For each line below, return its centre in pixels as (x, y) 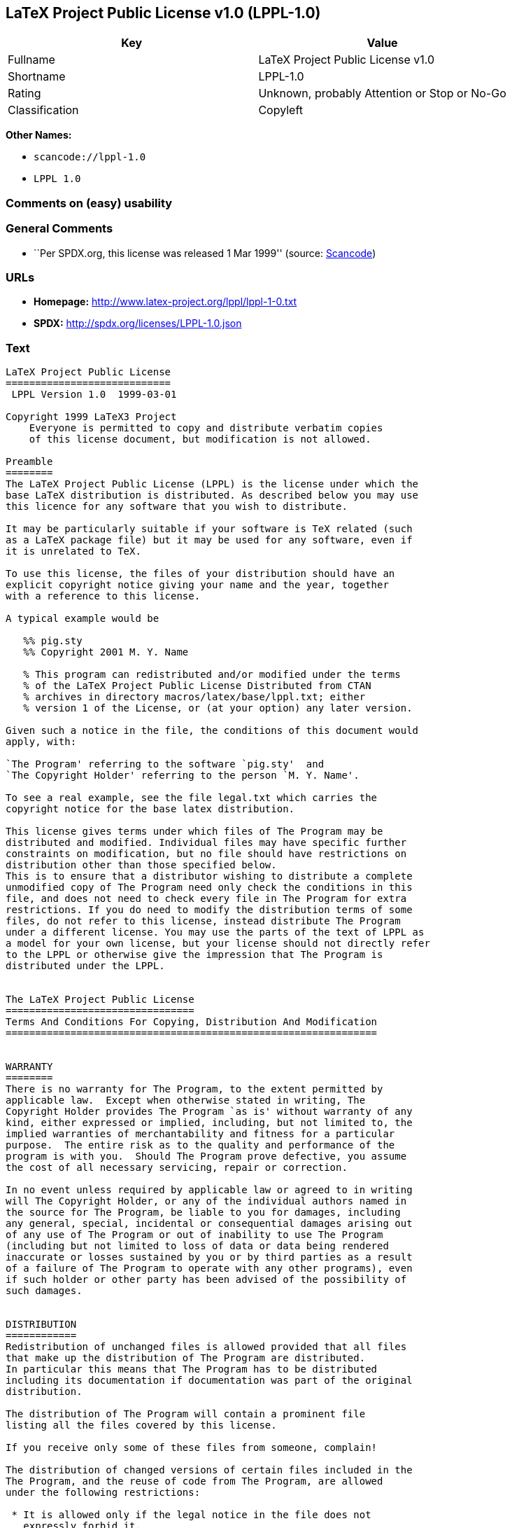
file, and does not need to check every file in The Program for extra (206, 899)
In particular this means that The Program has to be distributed (192, 1369)
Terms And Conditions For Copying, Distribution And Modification (192, 1022)
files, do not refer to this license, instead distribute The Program (203, 921)
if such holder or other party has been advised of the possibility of (206, 1280)
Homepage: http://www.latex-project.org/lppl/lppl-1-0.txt (165, 302)
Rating (24, 93)
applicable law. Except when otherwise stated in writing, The (186, 1100)
